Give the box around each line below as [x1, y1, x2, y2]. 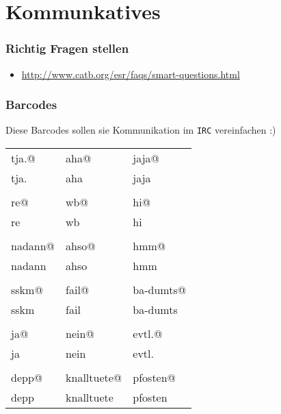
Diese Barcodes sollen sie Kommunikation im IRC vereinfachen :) [5, 123, 276, 137]
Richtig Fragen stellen [5, 40, 129, 57]
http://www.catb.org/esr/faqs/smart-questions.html [21, 66, 240, 81]
